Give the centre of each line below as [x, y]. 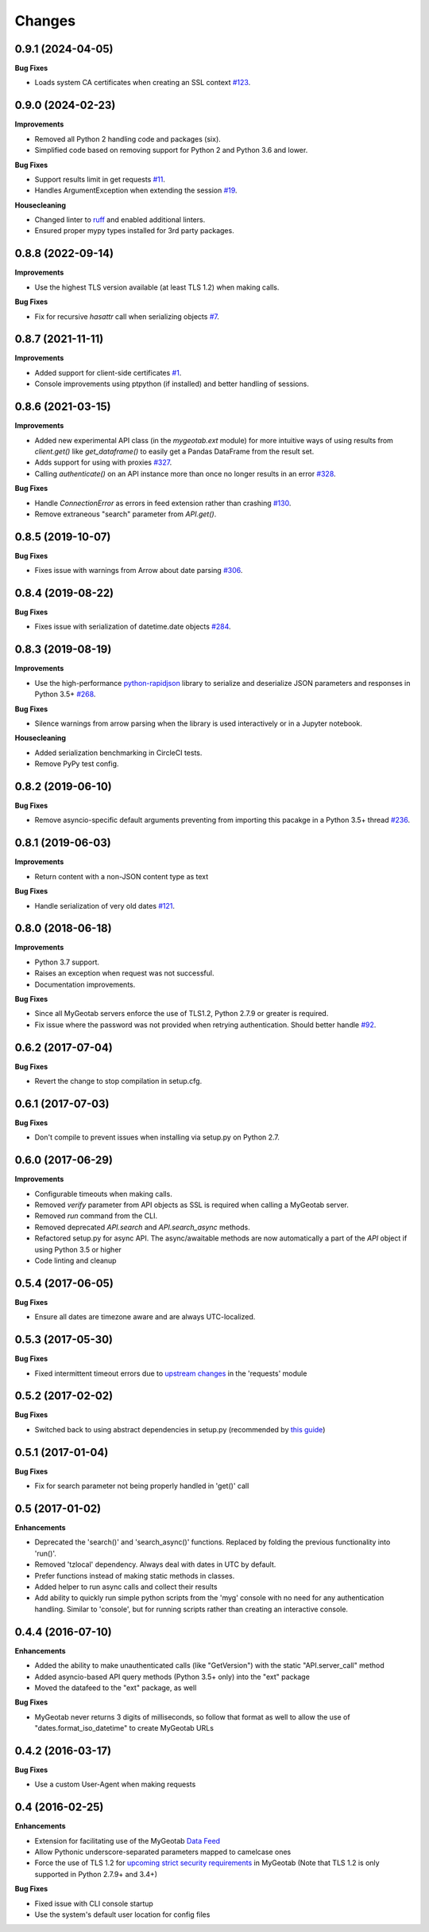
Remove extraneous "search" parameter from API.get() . [126, 514]
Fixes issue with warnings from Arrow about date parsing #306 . [139, 571]
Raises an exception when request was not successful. [124, 973]
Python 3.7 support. [67, 962]
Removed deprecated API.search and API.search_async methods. [142, 1227]
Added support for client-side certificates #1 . [108, 372]
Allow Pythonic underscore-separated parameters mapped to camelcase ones [163, 1852]
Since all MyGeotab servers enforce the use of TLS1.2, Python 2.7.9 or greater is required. [182, 1014]
